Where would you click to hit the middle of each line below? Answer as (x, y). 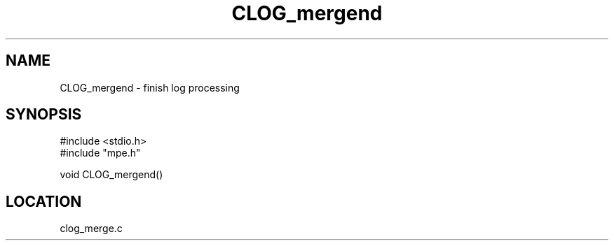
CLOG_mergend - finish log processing (150, 87)
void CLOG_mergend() (111, 175)
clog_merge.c (91, 229)
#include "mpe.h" (100, 153)
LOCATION (44, 201)
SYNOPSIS (44, 115)
